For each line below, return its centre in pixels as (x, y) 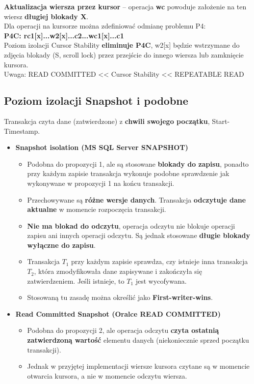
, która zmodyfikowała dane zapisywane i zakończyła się (118, 271)
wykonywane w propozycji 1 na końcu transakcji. (101, 183)
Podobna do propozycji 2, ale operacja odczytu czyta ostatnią (123, 330)
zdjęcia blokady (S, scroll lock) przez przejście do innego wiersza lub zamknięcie (124, 54)
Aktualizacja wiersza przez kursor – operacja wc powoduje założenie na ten (125, 6)
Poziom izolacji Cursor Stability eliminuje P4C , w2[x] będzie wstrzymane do (122, 45)
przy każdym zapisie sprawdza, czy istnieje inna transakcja (160, 261)
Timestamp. (22, 131)
